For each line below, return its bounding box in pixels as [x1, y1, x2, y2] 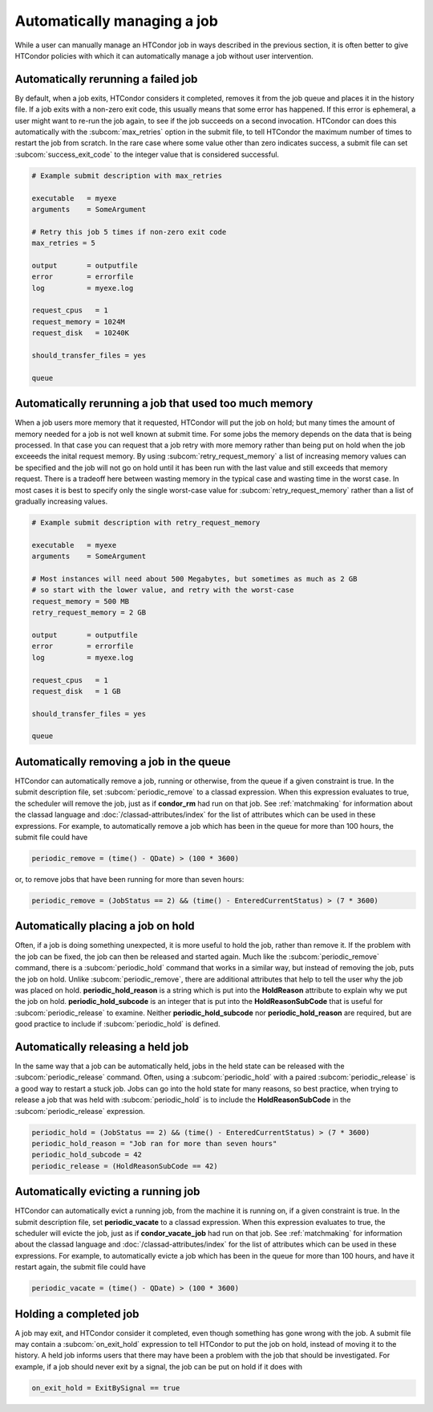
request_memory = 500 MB [31, 597, 130, 606]
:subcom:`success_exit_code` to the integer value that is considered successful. [14, 149, 280, 159]
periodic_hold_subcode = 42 [31, 1150, 142, 1160]
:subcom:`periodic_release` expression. [14, 1106, 146, 1116]
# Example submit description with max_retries [31, 171, 222, 180]
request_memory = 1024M [31, 317, 126, 326]
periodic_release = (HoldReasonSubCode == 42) [31, 1161, 218, 1170]
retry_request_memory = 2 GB [31, 608, 147, 618]
